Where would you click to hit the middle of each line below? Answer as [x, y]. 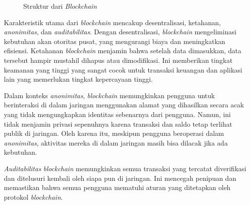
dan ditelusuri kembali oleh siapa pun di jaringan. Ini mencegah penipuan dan [120, 178]
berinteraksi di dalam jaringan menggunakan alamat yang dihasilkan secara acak [124, 105]
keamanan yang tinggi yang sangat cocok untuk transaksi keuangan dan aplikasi [123, 69]
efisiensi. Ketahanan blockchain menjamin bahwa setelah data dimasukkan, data [123, 51]
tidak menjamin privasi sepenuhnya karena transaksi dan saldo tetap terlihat [118, 124]
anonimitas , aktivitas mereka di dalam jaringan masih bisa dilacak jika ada [116, 142]
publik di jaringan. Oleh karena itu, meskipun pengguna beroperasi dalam [114, 133]
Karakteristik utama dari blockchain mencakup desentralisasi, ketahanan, [112, 22]
